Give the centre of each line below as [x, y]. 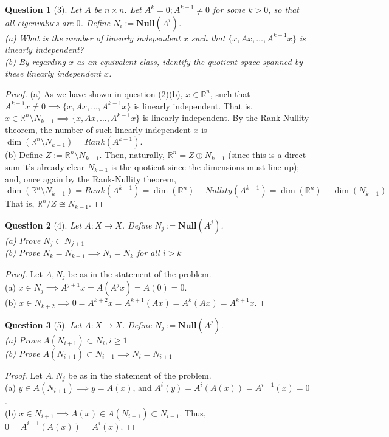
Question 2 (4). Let [43, 225]
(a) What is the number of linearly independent [93, 37]
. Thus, [193, 412]
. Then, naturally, [132, 155]
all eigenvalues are [39, 22]
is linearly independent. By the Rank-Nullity [226, 118]
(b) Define [24, 155]
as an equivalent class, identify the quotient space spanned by [190, 61]
